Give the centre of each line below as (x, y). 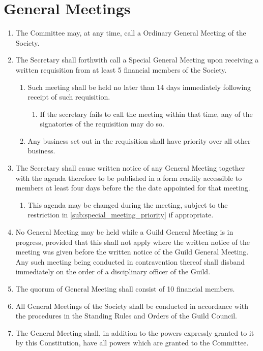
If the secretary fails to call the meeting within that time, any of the (146, 114)
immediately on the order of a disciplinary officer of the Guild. (113, 272)
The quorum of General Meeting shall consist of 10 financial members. (125, 289)
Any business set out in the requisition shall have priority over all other (139, 140)
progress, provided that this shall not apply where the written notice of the (133, 242)
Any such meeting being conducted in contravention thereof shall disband (130, 261)
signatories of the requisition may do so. (102, 124)
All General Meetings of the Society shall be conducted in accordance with (132, 306)
